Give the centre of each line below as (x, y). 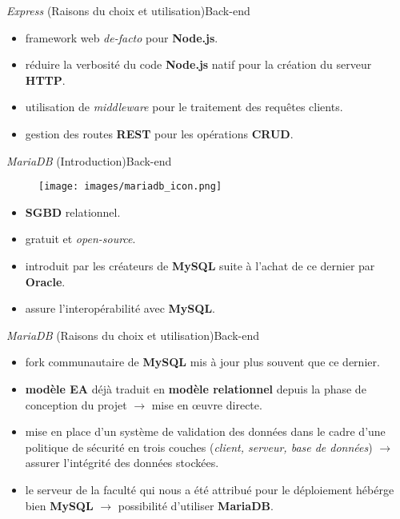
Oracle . (45, 281)
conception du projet (76, 404)
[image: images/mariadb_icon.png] (130, 187)
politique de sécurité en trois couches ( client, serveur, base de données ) (199, 447)
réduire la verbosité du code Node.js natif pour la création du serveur (198, 64)
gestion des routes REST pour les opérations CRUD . (159, 133)
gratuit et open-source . (80, 239)
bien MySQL (59, 505)
